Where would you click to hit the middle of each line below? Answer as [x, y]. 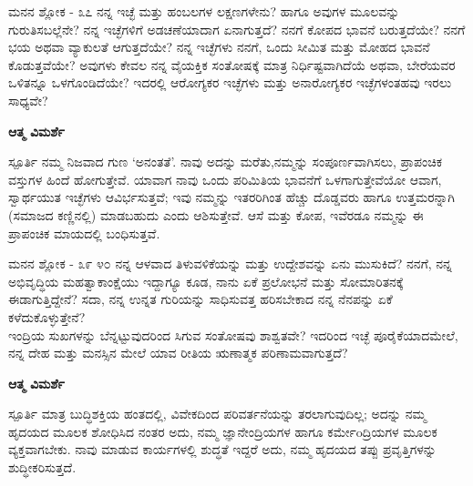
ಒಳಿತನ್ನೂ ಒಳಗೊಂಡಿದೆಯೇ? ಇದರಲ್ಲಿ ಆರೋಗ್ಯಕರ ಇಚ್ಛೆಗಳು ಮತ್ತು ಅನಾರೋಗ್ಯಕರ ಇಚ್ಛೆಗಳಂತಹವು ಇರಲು [230, 82]
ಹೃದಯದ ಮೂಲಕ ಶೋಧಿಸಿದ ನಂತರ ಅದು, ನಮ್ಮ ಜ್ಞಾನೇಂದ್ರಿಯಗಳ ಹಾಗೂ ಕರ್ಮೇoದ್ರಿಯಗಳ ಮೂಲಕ [223, 431]
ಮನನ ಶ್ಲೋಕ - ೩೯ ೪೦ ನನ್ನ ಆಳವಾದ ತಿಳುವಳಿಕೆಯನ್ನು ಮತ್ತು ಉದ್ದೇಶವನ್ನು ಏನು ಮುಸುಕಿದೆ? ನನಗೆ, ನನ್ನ [230, 263]
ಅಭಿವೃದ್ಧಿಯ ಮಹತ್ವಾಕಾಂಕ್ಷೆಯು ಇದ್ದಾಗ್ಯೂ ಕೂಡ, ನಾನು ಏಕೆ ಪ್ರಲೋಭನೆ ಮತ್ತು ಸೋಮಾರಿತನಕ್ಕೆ [206, 281]
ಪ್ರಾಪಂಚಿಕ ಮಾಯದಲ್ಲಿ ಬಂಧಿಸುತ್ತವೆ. [84, 233]
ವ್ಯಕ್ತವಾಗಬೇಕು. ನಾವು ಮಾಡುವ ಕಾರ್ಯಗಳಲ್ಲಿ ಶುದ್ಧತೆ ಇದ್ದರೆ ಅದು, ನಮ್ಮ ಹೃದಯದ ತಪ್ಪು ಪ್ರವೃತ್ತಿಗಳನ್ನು [222, 449]
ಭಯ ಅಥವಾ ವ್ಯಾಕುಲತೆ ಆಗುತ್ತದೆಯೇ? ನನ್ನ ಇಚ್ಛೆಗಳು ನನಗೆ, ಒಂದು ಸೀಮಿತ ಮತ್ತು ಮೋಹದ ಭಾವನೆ [219, 47]
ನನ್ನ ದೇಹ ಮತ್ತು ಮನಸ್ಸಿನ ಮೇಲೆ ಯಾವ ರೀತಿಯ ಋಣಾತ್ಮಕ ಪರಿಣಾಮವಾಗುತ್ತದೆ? [178, 353]
